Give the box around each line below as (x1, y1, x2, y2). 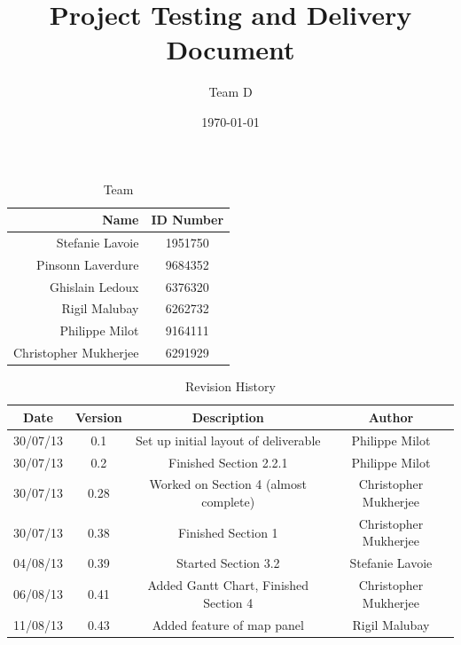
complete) (201, 492, 255, 510)
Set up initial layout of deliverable (136, 430, 321, 449)
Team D (208, 83, 253, 101)
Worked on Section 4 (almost (149, 475, 307, 493)
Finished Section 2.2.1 (168, 452, 288, 471)
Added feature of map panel (152, 615, 304, 633)
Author (368, 407, 414, 426)
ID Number (151, 210, 224, 229)
